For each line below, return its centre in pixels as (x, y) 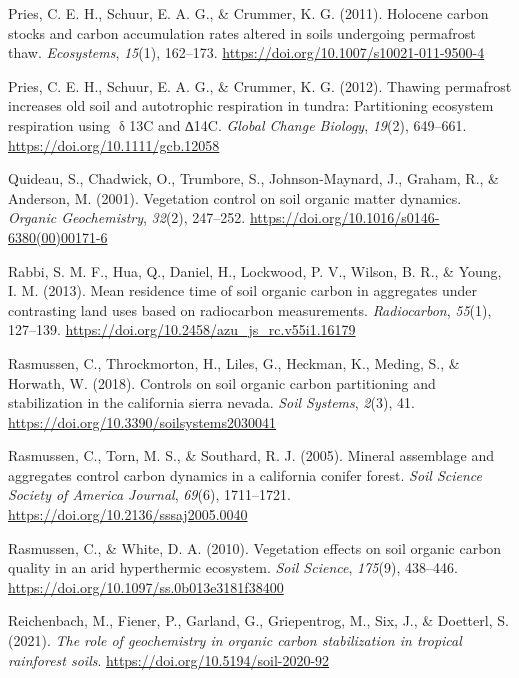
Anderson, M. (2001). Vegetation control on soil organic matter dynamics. (235, 197)
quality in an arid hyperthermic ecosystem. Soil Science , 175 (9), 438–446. (233, 567)
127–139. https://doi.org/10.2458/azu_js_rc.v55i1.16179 (182, 329)
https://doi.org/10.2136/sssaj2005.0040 (128, 514)
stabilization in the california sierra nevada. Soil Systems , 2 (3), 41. (211, 402)
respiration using (59, 124)
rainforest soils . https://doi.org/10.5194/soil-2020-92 (169, 659)
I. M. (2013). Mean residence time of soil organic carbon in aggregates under (243, 290)
